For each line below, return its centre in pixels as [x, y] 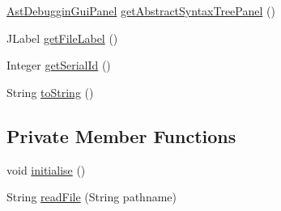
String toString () [50, 92]
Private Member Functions [121, 135]
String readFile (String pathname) [92, 197]
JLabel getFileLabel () [62, 38]
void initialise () [46, 169]
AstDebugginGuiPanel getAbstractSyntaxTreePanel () [141, 11]
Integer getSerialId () [59, 65]
